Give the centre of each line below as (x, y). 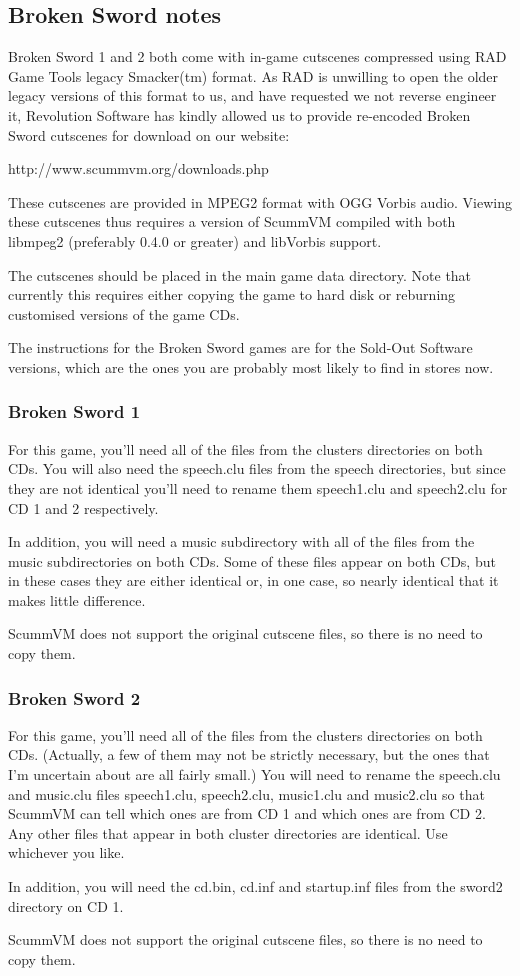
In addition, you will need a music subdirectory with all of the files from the (241, 541)
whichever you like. (66, 852)
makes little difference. (77, 599)
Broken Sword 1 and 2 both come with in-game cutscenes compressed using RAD (257, 56)
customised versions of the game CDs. (124, 313)
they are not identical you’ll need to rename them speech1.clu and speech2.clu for (258, 487)
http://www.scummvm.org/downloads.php (138, 168)
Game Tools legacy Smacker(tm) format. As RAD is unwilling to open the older (253, 75)
